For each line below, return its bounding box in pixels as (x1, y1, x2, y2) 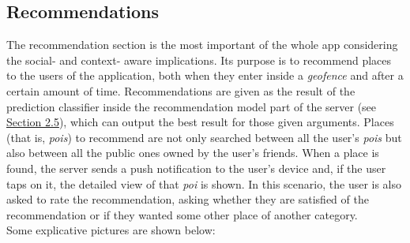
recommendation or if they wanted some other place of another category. (6, 206, 358, 222)
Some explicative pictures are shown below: (6, 222, 216, 238)
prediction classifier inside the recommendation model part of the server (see (6, 98, 377, 114)
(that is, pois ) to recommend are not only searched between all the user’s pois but (6, 129, 402, 145)
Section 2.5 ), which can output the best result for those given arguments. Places (6, 114, 394, 130)
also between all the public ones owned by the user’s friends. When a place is (6, 144, 379, 161)
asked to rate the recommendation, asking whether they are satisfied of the (6, 191, 369, 207)
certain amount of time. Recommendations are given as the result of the (6, 82, 355, 99)
